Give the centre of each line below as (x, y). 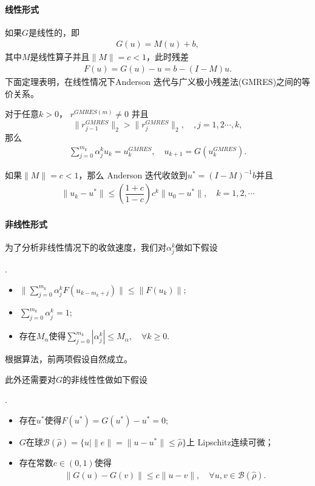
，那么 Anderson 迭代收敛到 (133, 175)
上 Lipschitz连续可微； (230, 442)
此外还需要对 (30, 379)
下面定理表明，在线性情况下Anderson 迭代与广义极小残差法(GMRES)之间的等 (158, 82)
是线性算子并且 (60, 57)
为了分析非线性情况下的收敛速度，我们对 (86, 247)
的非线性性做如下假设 (105, 379)
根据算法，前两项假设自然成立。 (69, 359)
